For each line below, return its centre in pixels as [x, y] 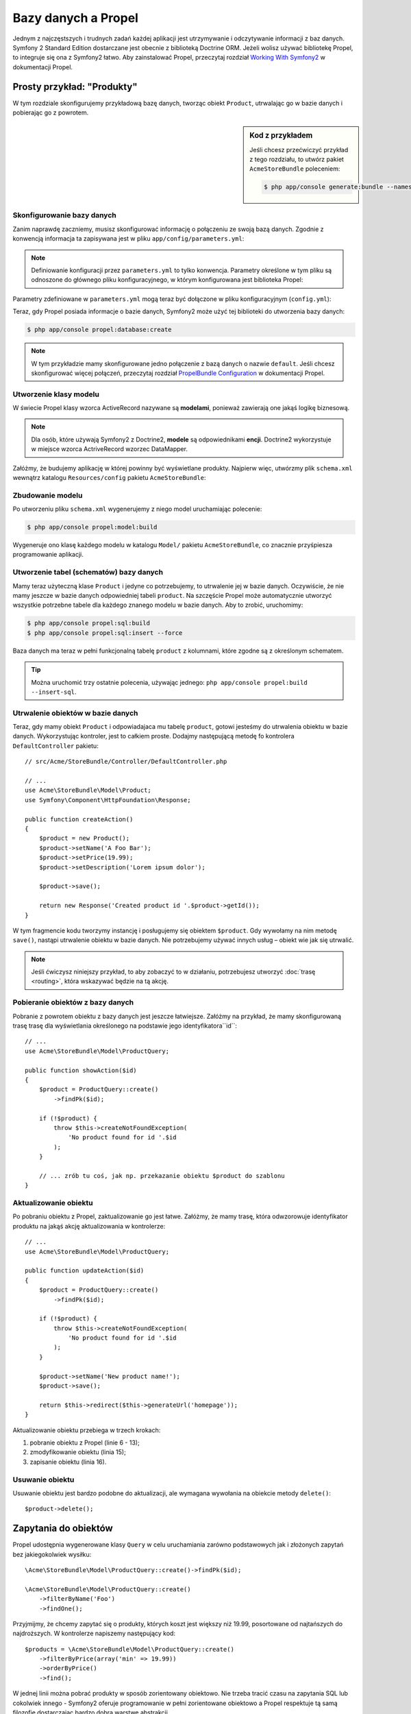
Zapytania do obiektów [63, 1529]
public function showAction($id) [81, 1070]
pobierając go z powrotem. [51, 112]
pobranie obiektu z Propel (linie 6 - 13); [85, 1443]
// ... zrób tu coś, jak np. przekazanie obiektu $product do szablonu [162, 1175]
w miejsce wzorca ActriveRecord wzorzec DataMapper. [110, 449]
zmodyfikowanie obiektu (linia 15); [78, 1452]
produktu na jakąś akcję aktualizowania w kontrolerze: [89, 1226]
